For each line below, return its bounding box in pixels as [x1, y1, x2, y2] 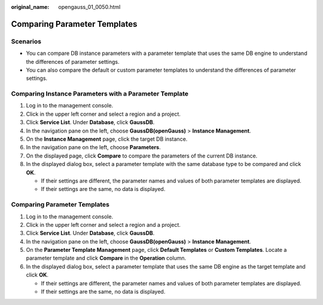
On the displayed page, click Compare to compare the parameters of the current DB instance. [26, 152, 258, 159]
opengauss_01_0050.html [58, 4, 121, 10]
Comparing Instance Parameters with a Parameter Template [11, 90, 188, 98]
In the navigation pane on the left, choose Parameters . [26, 144, 161, 151]
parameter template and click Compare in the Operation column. [26, 254, 187, 262]
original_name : [11, 4, 50, 10]
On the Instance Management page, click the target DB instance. [26, 135, 188, 143]
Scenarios [11, 37, 42, 45]
